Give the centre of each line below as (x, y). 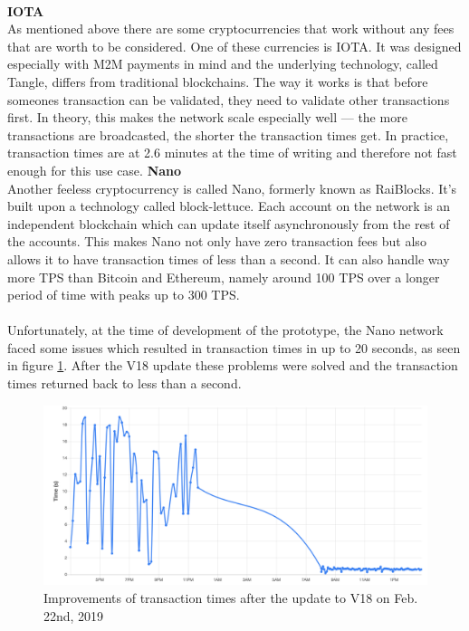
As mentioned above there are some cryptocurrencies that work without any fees (231, 29)
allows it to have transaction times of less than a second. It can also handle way (229, 258)
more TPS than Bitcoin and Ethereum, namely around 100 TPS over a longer (224, 277)
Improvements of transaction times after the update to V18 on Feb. (231, 598)
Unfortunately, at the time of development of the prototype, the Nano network (225, 330)
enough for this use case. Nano (95, 170)
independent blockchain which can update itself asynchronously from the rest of (229, 223)
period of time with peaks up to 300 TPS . (124, 295)
